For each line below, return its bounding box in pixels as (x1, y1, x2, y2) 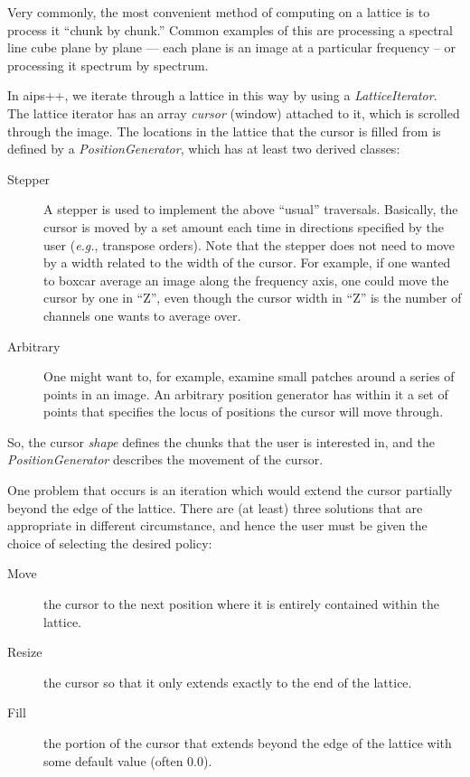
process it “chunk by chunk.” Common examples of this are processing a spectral (7, 20, 453, 39)
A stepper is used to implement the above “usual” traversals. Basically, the (43, 200, 458, 219)
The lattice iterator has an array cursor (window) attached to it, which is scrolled (7, 103, 460, 122)
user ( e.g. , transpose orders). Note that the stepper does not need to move (43, 235, 455, 254)
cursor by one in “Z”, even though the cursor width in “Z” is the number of (43, 288, 462, 307)
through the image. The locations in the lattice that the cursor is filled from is (7, 121, 441, 140)
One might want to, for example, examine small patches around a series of (43, 367, 455, 386)
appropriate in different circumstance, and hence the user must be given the (7, 516, 428, 535)
